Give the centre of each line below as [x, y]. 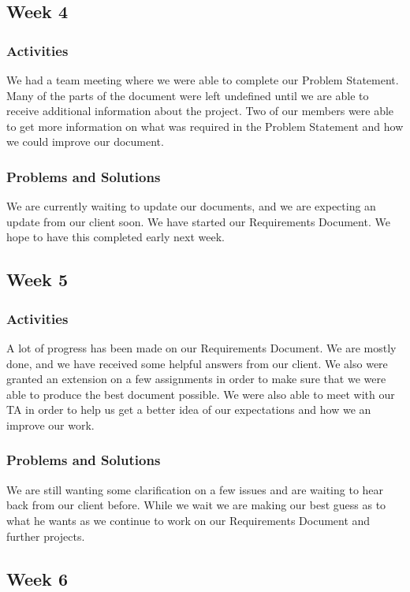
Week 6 [37, 578]
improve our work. [50, 424]
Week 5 [37, 279]
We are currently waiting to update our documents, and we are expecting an [191, 206]
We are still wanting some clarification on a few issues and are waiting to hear [195, 489]
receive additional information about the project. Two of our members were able [200, 111]
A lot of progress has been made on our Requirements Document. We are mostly [201, 347]
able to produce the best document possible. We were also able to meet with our [201, 394]
